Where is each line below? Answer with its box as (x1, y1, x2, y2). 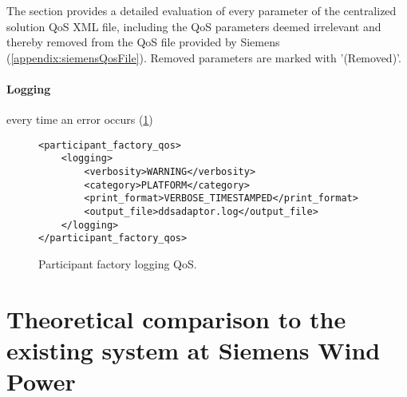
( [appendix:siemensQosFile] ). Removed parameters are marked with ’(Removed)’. (6, 49, 401, 66)
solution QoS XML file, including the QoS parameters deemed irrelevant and (6, 18, 381, 34)
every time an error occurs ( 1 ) (6, 111, 153, 128)
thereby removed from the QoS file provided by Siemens (6, 34, 280, 50)
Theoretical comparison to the (6, 302, 346, 335)
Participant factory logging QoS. (38, 256, 197, 272)
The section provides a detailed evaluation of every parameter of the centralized (6, 2, 397, 18)
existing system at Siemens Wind (6, 333, 381, 366)
